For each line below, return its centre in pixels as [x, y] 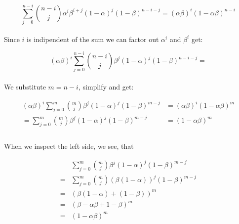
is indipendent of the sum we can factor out [93, 39]
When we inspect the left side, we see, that [69, 146]
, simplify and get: [106, 87]
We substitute [25, 87]
